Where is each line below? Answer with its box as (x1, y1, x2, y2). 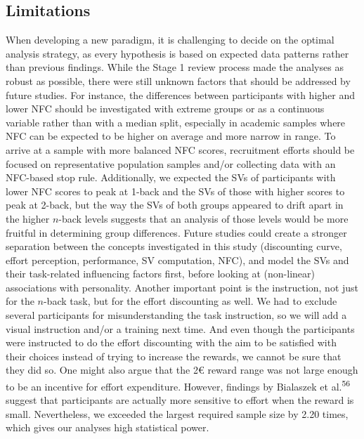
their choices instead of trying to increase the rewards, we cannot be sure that (6, 348, 342, 363)
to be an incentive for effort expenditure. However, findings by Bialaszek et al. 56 (6, 377, 351, 393)
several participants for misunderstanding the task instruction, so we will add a (6, 308, 347, 322)
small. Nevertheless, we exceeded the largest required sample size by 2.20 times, (6, 406, 349, 421)
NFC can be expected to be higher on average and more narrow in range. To (6, 129, 336, 143)
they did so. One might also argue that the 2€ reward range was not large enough (6, 362, 358, 377)
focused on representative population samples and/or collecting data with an (6, 156, 336, 171)
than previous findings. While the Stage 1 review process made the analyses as (6, 60, 344, 74)
